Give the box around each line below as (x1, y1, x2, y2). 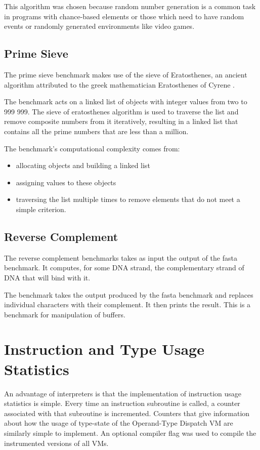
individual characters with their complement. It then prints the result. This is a (4, 299, 251, 310)
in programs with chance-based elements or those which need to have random (4, 11, 244, 21)
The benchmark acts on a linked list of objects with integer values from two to (4, 96, 247, 107)
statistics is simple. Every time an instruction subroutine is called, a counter (4, 398, 240, 408)
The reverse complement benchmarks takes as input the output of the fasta (4, 252, 237, 263)
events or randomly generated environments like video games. (4, 21, 195, 31)
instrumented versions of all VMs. (4, 437, 109, 448)
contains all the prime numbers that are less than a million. (4, 126, 189, 136)
